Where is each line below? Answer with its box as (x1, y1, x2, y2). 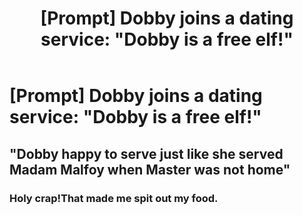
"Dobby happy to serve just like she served (9, 145, 284, 162)
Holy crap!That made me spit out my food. (9, 191, 219, 205)
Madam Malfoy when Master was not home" (9, 161, 291, 178)
